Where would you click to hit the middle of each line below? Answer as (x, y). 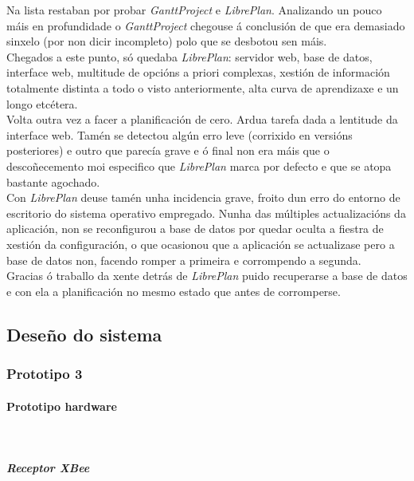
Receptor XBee (48, 467)
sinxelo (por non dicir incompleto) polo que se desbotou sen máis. (167, 41)
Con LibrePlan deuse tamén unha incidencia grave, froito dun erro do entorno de (203, 197)
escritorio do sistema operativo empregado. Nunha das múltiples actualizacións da (206, 213)
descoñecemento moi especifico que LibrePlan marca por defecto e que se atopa (199, 166)
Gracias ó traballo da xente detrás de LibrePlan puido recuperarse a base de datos (207, 276)
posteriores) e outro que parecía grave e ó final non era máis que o (168, 150)
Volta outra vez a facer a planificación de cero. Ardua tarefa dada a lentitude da (202, 119)
